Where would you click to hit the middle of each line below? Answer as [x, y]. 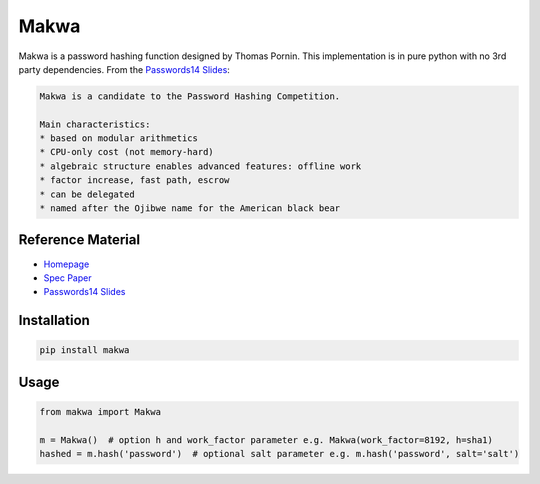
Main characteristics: [95, 124]
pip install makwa [84, 350]
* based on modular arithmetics [119, 138]
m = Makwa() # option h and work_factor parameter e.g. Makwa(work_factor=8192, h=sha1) [266, 439]
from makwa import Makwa [100, 411]
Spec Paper [67, 277]
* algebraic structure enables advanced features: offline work [200, 166]
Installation [54, 320]
